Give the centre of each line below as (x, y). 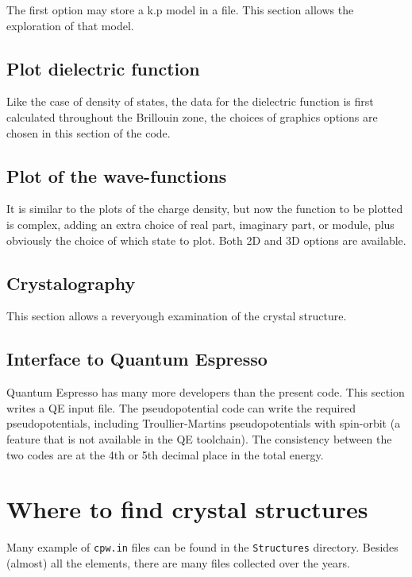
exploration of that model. (70, 25)
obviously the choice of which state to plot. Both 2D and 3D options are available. (206, 240)
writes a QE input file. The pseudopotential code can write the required (181, 407)
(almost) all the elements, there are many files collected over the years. (178, 562)
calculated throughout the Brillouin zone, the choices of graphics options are (192, 116)
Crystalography (71, 283)
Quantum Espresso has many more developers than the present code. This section (206, 392)
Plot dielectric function (103, 68)
